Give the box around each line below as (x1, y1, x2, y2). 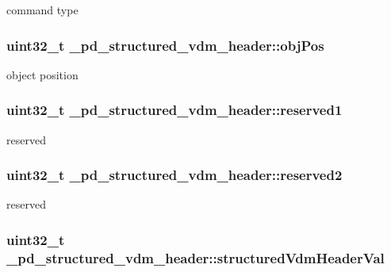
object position (6, 66, 79, 82)
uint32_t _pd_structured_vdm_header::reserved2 (6, 165, 343, 185)
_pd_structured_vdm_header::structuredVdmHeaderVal (6, 247, 385, 267)
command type (6, 2, 79, 17)
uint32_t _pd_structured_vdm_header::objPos (6, 35, 324, 55)
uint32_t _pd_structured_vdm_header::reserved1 (6, 100, 343, 120)
